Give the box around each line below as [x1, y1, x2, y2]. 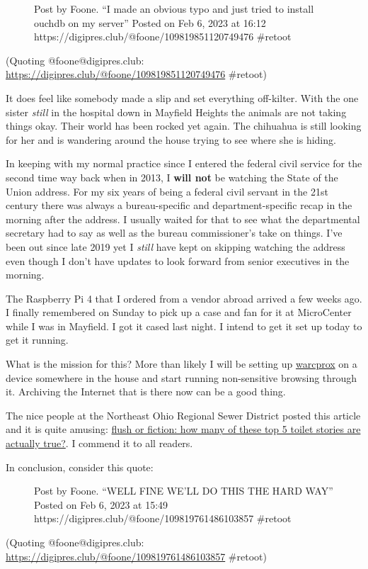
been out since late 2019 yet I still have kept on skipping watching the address [6, 239, 345, 254]
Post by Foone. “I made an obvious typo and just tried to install [34, 1, 314, 16]
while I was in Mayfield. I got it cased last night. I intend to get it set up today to [6, 318, 362, 333]
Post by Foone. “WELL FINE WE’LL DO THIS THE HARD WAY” [34, 483, 333, 498]
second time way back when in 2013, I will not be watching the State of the [6, 169, 338, 184]
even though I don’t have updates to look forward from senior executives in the [6, 253, 350, 268]
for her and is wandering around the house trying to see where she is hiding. [6, 132, 336, 147]
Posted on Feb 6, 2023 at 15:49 [34, 497, 168, 512]
